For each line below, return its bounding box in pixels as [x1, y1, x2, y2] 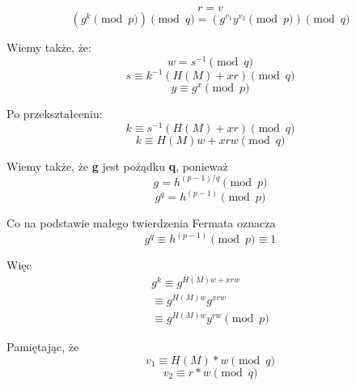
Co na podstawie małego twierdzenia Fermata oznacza [6, 214, 276, 231]
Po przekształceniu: [6, 105, 103, 122]
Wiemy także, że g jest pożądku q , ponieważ [6, 157, 228, 174]
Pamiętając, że [6, 338, 79, 355]
